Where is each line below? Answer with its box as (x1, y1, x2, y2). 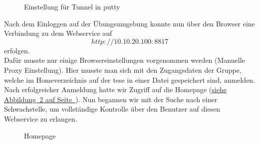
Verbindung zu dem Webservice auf (4, 28, 112, 38)
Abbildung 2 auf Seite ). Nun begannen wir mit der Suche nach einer (4, 94, 218, 104)
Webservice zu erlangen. (4, 113, 77, 124)
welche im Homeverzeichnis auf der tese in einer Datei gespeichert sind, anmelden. (4, 74, 256, 85)
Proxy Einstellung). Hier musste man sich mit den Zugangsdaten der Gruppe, (4, 64, 242, 75)
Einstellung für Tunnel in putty (24, 1, 120, 11)
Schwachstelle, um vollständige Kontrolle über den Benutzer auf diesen (4, 104, 220, 114)
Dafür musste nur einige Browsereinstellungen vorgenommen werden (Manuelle (4, 55, 245, 65)
